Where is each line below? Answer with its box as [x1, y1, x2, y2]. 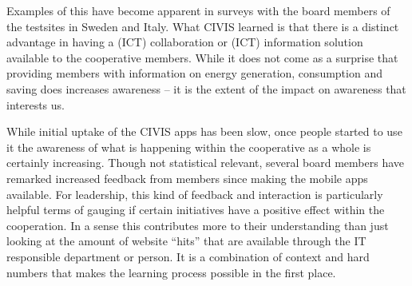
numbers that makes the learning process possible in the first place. [6, 264, 336, 280]
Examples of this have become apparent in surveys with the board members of [6, 2, 390, 18]
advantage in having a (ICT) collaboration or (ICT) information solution [6, 34, 363, 50]
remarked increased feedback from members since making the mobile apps [6, 169, 368, 186]
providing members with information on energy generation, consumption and [6, 65, 382, 81]
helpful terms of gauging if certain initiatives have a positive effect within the [6, 201, 385, 218]
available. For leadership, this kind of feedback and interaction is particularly [6, 185, 383, 202]
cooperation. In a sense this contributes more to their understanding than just [6, 216, 389, 233]
